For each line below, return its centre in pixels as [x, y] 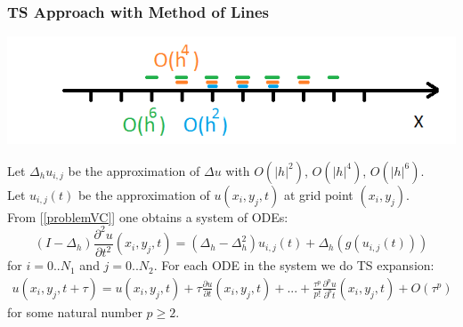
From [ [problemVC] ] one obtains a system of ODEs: [148, 216]
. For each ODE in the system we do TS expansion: [294, 265]
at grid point [318, 194]
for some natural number [75, 311]
